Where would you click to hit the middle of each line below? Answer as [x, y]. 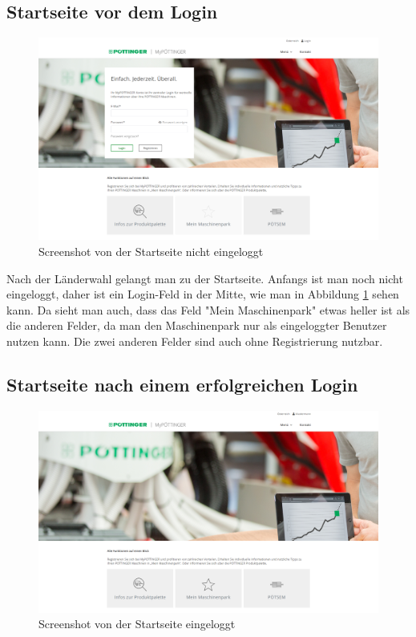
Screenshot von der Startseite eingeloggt [137, 624]
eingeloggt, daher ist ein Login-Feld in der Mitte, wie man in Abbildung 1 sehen [203, 294]
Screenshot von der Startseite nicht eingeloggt [151, 251]
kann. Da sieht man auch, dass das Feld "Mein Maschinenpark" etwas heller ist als [208, 309]
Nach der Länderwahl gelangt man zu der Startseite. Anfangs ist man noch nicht [205, 278]
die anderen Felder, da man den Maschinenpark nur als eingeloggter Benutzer [197, 325]
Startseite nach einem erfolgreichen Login [182, 384]
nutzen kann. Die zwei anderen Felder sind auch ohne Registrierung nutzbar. [195, 341]
